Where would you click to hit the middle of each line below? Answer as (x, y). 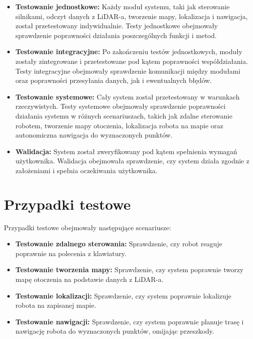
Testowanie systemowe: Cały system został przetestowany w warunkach (127, 96)
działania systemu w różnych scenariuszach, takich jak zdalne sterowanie (124, 115)
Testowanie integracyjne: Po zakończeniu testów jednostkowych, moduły (129, 51)
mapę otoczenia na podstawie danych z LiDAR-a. (89, 279)
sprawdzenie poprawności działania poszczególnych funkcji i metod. (116, 35)
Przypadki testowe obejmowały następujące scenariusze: (88, 227)
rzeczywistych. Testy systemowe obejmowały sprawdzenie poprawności (120, 106)
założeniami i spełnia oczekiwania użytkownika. (86, 170)
